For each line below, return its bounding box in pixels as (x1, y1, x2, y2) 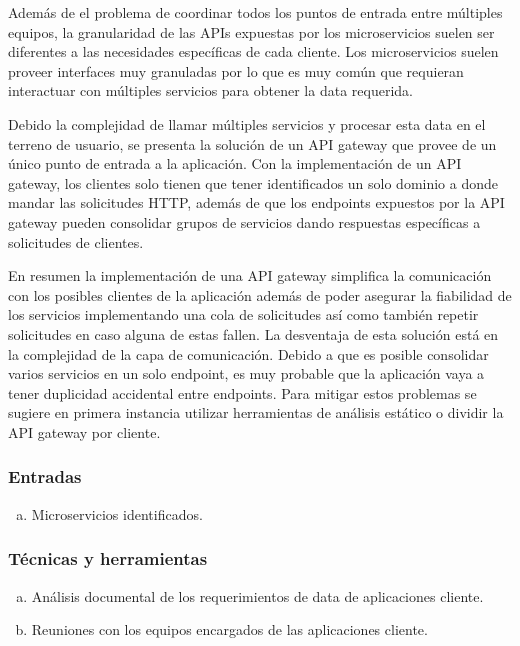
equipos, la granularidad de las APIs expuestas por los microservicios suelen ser (8, 21, 495, 42)
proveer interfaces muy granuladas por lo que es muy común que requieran (8, 60, 464, 81)
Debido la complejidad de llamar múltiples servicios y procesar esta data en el (8, 113, 486, 134)
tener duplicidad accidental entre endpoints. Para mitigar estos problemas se (8, 382, 477, 403)
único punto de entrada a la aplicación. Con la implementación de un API (8, 153, 462, 174)
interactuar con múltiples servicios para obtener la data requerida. (8, 80, 413, 101)
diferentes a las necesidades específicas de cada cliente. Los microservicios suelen (8, 41, 499, 62)
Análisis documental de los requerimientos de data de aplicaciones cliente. (31, 585, 484, 606)
